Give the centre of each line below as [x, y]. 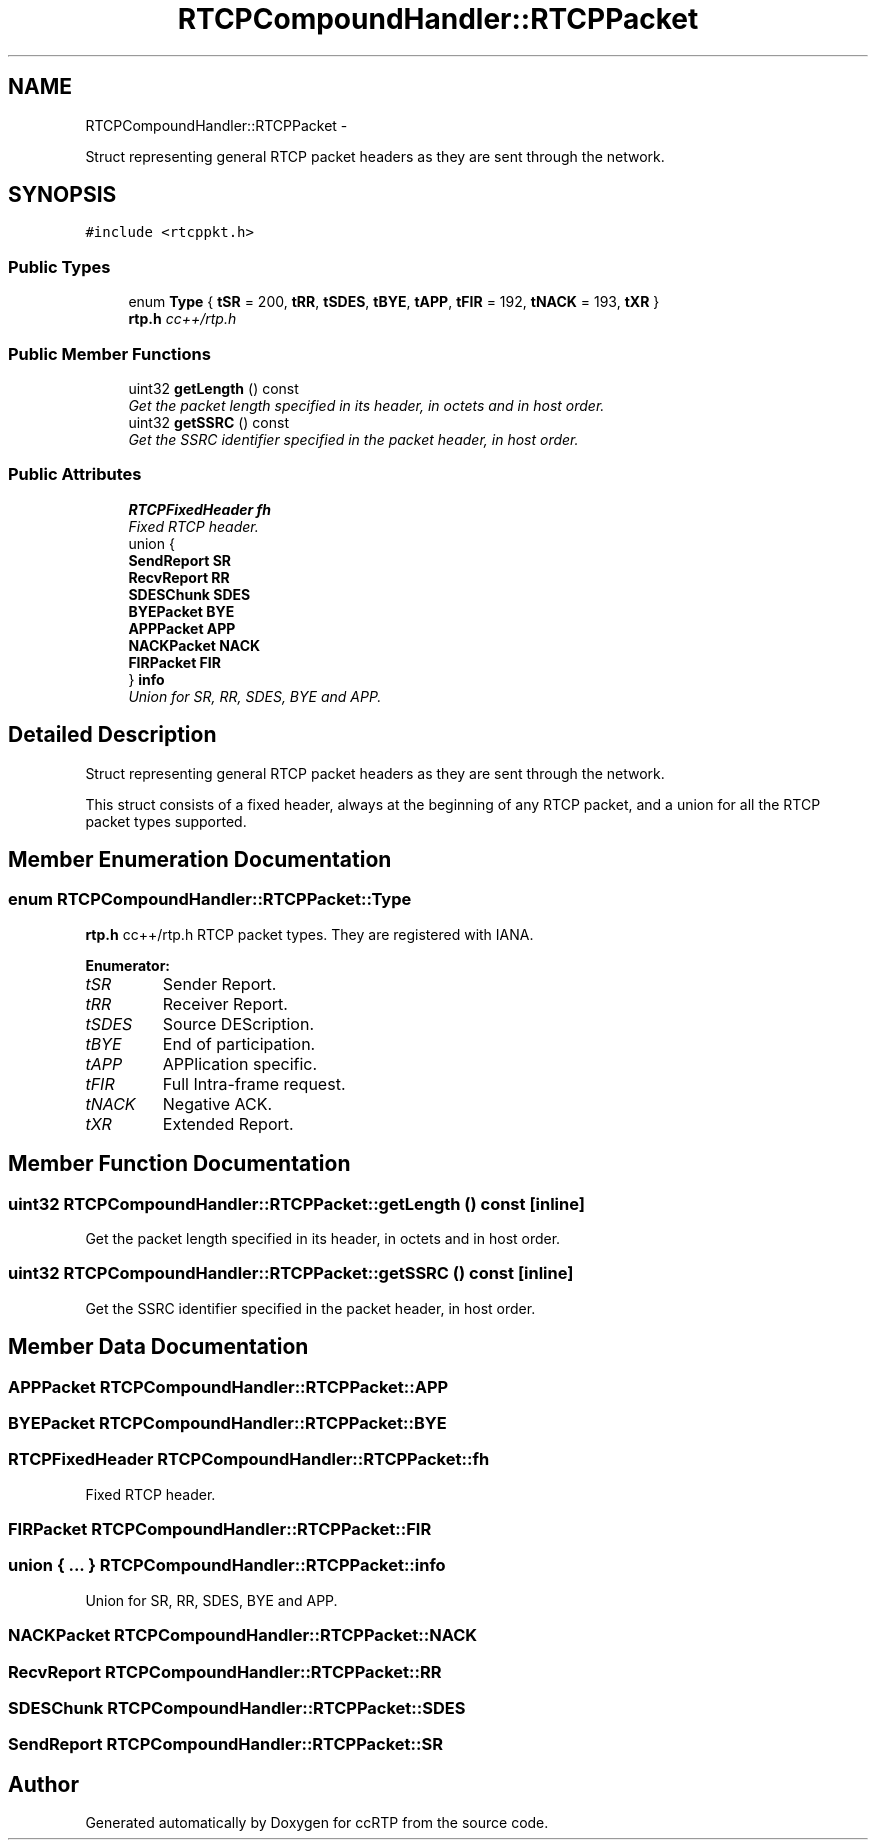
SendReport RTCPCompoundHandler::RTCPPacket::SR [225, 1744]
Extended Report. [228, 1123]
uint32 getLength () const [213, 388]
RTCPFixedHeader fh [199, 509]
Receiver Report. [225, 1003]
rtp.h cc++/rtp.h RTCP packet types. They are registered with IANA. [309, 934]
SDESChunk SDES [189, 594]
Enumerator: [128, 965]
